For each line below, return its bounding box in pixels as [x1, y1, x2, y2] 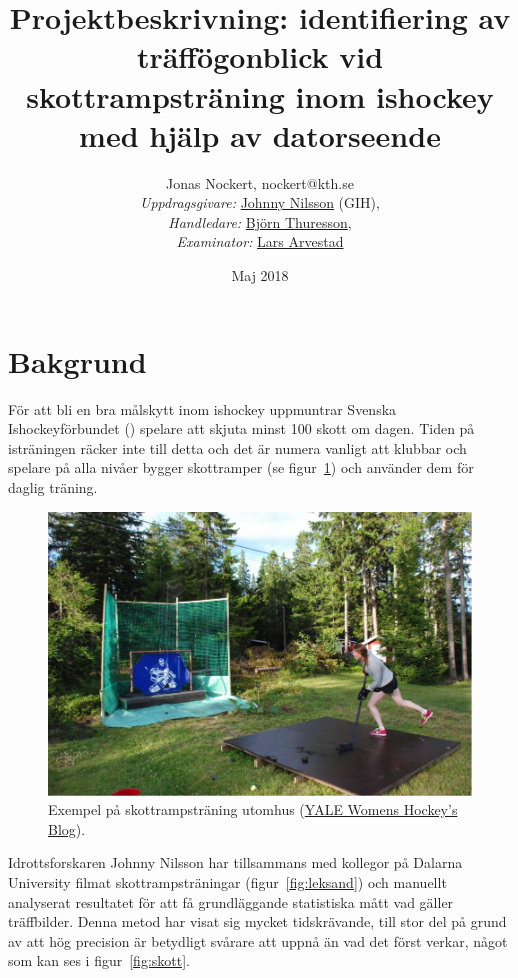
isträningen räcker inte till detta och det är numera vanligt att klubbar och [8, 437, 467, 458]
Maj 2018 [231, 265, 289, 286]
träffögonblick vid [136, 36, 384, 77]
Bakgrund [8, 340, 147, 381]
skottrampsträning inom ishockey [26, 75, 494, 116]
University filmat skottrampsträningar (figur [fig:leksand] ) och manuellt [8, 871, 447, 892]
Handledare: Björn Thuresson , [168, 211, 352, 232]
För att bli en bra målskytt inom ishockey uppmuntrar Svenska [8, 398, 397, 419]
